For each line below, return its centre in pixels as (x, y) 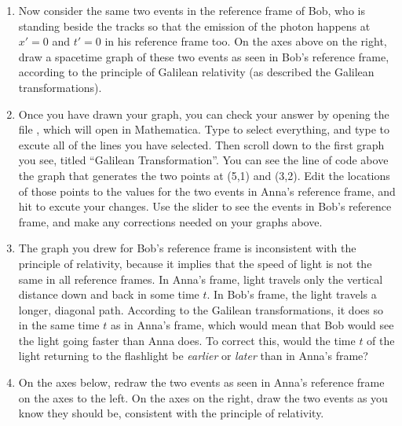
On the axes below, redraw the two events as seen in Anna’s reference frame (201, 382)
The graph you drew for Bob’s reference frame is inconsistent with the (187, 248)
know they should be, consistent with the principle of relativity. (171, 413)
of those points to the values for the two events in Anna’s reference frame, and (207, 191)
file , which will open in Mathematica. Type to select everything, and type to (204, 129)
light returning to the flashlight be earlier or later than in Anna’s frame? (193, 356)
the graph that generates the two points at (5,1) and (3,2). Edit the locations (204, 175)
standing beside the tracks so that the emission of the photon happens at (194, 26)
